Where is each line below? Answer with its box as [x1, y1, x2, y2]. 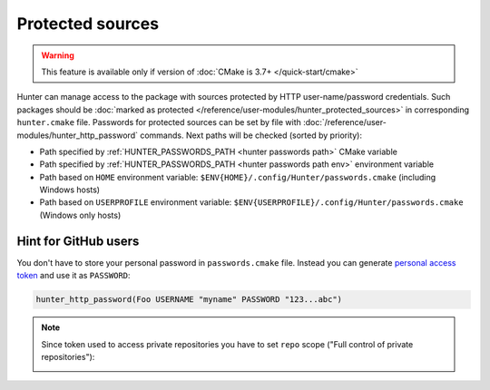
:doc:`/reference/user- [302, 117, 387, 128]
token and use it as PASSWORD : [16, 270, 131, 281]
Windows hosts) [39, 184, 100, 195]
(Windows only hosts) [39, 210, 122, 220]
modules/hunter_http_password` [16, 130, 139, 141]
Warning [41, 50, 74, 61]
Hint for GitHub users [16, 233, 140, 249]
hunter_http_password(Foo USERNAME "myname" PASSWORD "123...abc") [35, 295, 343, 305]
